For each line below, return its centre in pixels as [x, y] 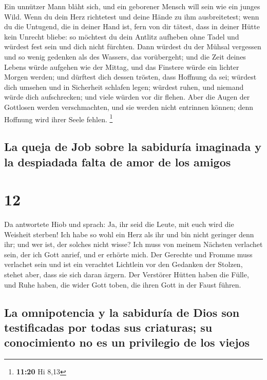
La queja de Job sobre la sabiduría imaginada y [133, 147]
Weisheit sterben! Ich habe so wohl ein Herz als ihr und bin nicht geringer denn [129, 234]
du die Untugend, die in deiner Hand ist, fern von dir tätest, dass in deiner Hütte [132, 26]
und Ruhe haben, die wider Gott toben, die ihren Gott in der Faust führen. [123, 284]
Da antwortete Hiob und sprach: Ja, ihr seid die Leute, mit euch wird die [119, 224]
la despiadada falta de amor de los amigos [118, 161]
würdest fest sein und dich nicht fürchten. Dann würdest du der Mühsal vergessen [133, 46]
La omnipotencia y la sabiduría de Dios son [122, 312]
